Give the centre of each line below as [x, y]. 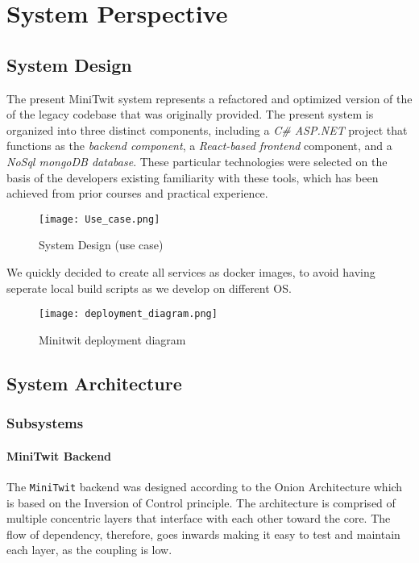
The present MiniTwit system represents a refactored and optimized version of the [209, 98]
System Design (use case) [101, 245]
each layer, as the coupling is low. [89, 550]
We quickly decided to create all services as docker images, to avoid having [191, 271]
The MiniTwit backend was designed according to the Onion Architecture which [205, 486]
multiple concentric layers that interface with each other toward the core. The [199, 518]
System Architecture [94, 383]
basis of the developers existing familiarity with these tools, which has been [193, 177]
